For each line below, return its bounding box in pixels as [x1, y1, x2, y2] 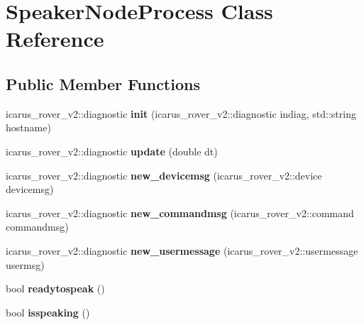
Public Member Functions [6, 72, 200, 94]
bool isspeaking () [6, 304, 90, 319]
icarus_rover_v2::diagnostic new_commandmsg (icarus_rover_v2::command [6, 205, 354, 220]
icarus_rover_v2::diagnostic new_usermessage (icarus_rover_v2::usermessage [6, 243, 358, 258]
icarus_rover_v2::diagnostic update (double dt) [6, 143, 218, 158]
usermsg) [6, 257, 45, 272]
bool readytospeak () [6, 281, 105, 296]
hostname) [6, 120, 51, 135]
